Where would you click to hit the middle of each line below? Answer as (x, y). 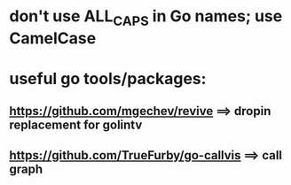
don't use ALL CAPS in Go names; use (146, 18)
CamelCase (53, 38)
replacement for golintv (76, 125)
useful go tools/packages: (108, 78)
